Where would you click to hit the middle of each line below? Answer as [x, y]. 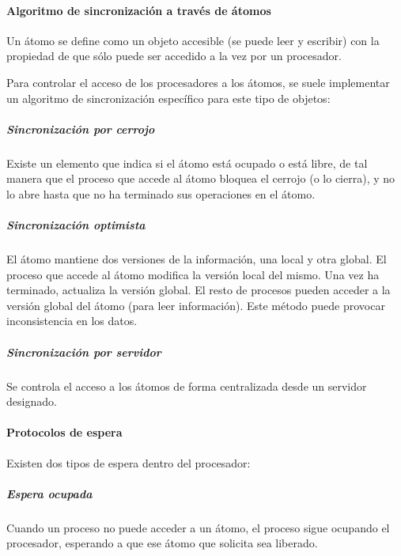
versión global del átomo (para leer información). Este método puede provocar [196, 305]
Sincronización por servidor [84, 352]
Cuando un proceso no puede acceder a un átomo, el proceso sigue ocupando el [198, 527]
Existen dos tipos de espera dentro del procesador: [129, 462]
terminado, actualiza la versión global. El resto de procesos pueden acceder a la [199, 290]
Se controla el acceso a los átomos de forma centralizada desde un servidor [187, 386]
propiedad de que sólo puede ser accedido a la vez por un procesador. [174, 56]
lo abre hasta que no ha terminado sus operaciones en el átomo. [161, 193]
